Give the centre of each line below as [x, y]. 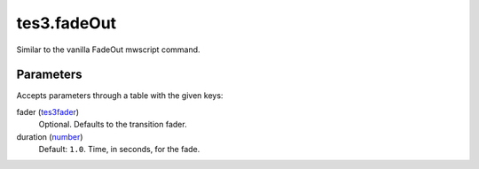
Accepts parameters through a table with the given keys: [120, 96]
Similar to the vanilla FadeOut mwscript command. [108, 50]
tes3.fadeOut [67, 23]
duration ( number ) [50, 136]
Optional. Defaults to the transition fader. [113, 125]
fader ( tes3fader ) [48, 111]
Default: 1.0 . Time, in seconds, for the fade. [119, 150]
